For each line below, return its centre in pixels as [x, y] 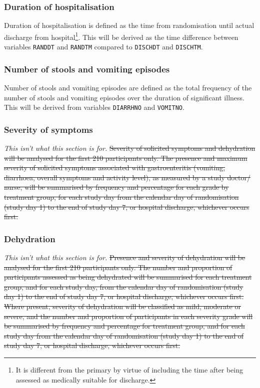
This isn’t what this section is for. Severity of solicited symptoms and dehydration [130, 148]
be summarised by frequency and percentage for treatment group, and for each [124, 326]
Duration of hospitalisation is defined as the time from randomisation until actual [129, 25]
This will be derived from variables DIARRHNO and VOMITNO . [94, 107]
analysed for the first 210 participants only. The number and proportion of [118, 267]
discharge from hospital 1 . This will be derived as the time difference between [121, 36]
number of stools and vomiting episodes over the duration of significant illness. [124, 97]
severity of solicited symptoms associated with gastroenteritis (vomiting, [115, 168]
